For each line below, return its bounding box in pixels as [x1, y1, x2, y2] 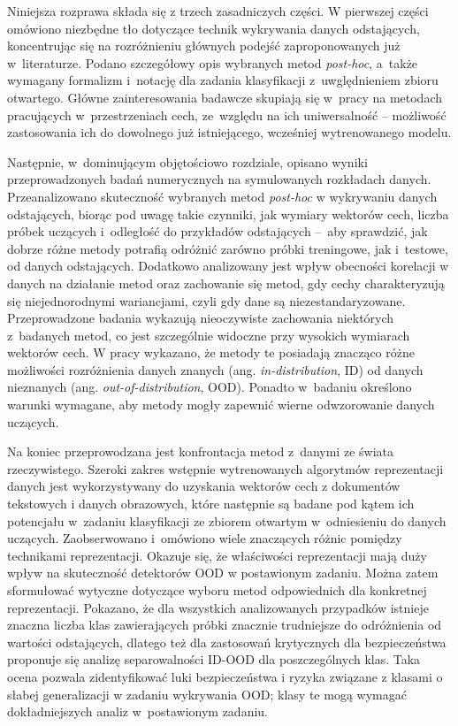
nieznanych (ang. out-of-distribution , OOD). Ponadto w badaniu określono [7, 378, 412, 396]
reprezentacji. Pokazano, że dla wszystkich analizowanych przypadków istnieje [7, 598, 429, 616]
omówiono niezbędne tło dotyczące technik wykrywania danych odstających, [7, 19, 420, 37]
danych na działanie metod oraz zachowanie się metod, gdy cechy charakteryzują [7, 273, 445, 292]
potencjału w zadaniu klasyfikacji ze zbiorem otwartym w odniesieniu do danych [7, 511, 447, 530]
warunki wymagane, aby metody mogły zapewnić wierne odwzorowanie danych [7, 395, 435, 414]
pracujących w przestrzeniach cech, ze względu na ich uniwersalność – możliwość [7, 105, 447, 124]
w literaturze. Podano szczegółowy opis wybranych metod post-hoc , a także [7, 53, 418, 72]
